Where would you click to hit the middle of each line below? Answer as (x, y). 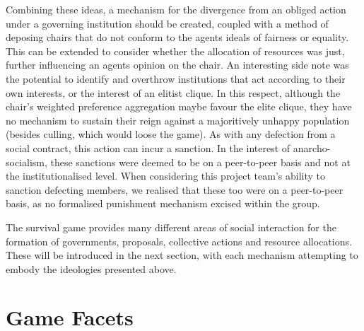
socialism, (27, 162)
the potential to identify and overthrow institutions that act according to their (176, 78)
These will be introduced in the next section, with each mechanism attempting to (182, 255)
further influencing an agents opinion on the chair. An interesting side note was (177, 65)
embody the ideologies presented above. (91, 268)
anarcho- (312, 147)
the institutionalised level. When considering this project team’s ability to (165, 176)
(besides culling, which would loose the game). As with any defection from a (171, 134)
